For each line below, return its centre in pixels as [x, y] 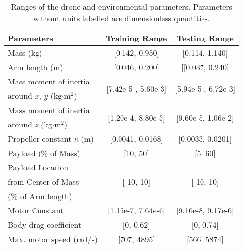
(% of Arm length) [40, 196]
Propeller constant [40, 139]
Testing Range [205, 38]
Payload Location [38, 167]
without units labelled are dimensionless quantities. [121, 18]
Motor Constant [36, 210]
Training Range [137, 38]
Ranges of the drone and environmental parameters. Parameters [121, 7]
